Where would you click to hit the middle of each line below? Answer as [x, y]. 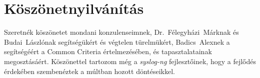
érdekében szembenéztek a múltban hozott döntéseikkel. [89, 71]
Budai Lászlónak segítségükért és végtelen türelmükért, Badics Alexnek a [117, 41]
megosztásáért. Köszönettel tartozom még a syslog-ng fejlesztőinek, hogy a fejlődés [130, 61]
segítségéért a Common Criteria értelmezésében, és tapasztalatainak [108, 51]
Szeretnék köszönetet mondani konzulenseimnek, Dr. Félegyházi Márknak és [121, 32]
